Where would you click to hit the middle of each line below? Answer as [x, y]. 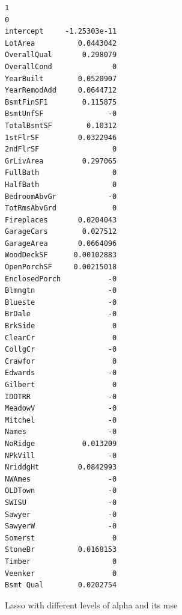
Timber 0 [61, 561]
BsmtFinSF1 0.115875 [61, 102]
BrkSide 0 [61, 326]
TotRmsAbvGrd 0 [61, 208]
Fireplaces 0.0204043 [61, 220]
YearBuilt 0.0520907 [61, 78]
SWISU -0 [61, 502]
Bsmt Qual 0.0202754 [61, 585]
